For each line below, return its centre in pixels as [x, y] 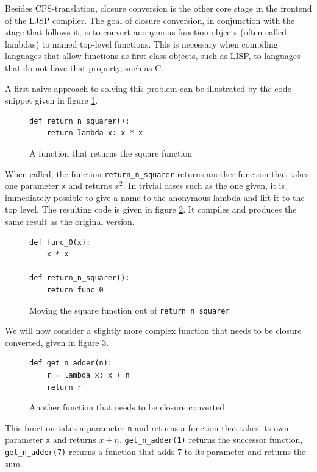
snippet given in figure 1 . [52, 100]
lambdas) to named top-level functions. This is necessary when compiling [141, 44]
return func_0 [75, 290]
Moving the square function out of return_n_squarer [130, 310]
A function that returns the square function [111, 153]
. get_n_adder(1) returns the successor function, [211, 439]
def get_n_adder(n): [71, 363]
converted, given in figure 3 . [57, 342]
